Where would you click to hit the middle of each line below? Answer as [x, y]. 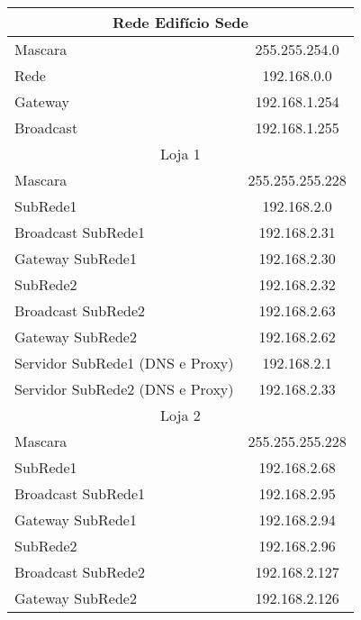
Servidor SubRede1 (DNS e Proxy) [124, 363]
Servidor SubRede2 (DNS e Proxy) [124, 389]
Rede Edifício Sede [180, 22]
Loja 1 [180, 154]
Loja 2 [180, 415]
